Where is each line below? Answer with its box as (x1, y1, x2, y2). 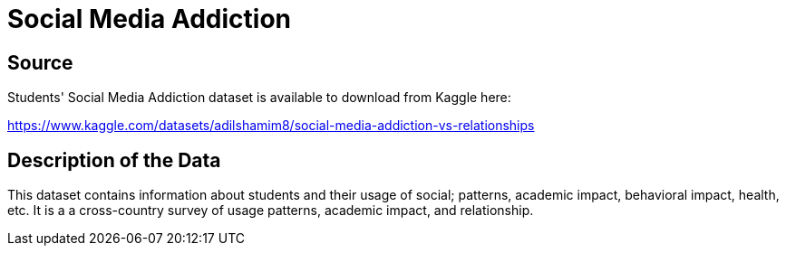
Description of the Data (7, 148, 221, 172)
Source (7, 51, 73, 74)
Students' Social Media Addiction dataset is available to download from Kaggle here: (7, 89, 511, 106)
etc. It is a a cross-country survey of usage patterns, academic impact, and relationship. (7, 202, 534, 219)
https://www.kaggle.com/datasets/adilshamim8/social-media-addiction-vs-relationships (7, 117, 535, 134)
